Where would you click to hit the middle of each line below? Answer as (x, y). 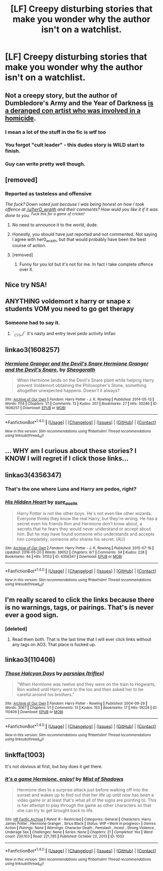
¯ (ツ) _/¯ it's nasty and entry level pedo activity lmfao (64, 334)
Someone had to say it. (33, 323)
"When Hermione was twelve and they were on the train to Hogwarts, (86, 684)
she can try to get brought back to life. (55, 810)
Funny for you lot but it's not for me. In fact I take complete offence (86, 264)
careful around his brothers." (46, 694)
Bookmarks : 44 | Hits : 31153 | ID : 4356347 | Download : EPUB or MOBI (64, 557)
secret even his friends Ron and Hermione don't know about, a (79, 524)
